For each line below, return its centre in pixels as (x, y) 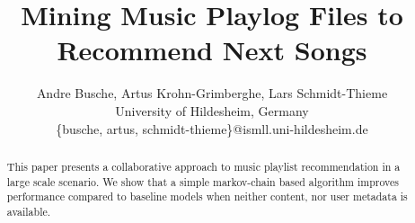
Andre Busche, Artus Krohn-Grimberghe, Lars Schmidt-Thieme (212, 93)
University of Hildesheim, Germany (212, 110)
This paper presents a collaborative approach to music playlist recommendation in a (203, 166)
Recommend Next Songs (212, 50)
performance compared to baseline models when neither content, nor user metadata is (207, 196)
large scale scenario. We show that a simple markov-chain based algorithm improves (203, 181)
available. (29, 211)
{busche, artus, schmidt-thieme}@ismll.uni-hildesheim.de (212, 128)
